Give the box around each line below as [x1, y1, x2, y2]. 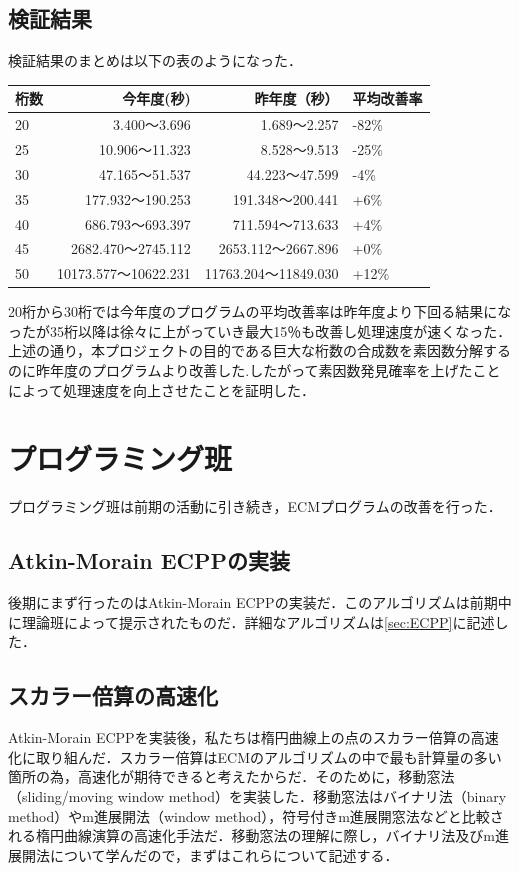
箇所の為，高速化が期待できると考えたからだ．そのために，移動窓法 [8, 766, 455, 787]
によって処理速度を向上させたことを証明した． [8, 379, 315, 400]
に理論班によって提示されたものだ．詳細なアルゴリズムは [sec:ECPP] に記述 [8, 611, 495, 632]
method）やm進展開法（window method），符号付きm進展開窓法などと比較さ [8, 805, 504, 826]
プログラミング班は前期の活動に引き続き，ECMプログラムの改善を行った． [8, 496, 502, 517]
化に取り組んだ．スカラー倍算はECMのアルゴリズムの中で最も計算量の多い [8, 746, 502, 767]
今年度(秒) [122, 88, 191, 109]
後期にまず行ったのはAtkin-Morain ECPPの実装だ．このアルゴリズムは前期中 [8, 592, 512, 613]
